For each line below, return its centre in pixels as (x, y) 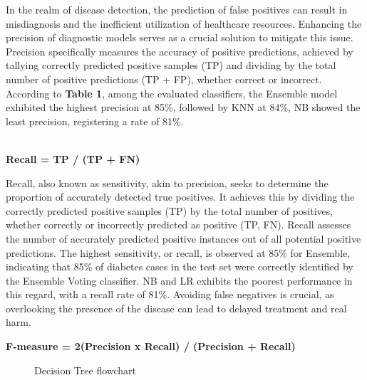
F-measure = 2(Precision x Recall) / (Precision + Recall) (151, 346)
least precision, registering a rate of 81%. (95, 121)
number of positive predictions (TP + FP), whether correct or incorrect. (164, 79)
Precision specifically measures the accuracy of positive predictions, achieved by (180, 51)
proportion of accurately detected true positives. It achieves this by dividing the (180, 197)
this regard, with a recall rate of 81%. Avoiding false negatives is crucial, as (170, 294)
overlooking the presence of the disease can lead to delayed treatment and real (176, 308)
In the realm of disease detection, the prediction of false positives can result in (177, 9)
